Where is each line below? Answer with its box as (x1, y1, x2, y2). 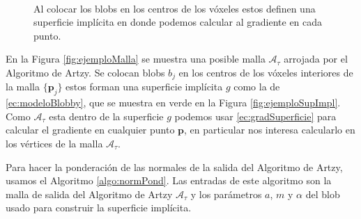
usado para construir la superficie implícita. (6, 200, 192, 215)
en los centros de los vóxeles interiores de (178, 65, 353, 79)
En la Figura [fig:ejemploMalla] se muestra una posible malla (6, 51, 266, 66)
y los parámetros (190, 186, 262, 201)
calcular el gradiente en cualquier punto (6, 122, 175, 137)
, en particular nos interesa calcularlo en (184, 122, 355, 137)
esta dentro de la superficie (49, 108, 164, 123)
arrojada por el (284, 51, 348, 66)
